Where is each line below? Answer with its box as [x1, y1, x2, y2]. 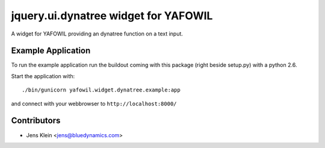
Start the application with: [11, 72, 75, 79]
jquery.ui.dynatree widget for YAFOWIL [11, 9, 213, 22]
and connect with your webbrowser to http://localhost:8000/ [11, 100, 177, 107]
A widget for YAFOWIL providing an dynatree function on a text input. [11, 30, 184, 37]
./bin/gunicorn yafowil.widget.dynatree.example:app [22, 87, 181, 93]
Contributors [11, 116, 61, 126]
